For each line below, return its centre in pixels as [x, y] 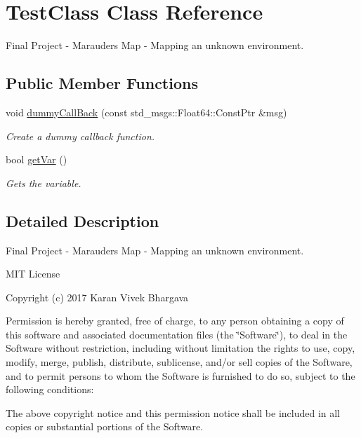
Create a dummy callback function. [80, 136]
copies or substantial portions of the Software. [105, 426]
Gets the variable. [44, 183]
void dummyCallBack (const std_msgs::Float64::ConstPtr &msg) [146, 112]
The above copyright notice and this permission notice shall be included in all [173, 412]
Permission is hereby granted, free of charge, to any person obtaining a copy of [175, 321]
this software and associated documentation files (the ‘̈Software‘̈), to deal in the [177, 334]
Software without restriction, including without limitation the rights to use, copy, [180, 348]
